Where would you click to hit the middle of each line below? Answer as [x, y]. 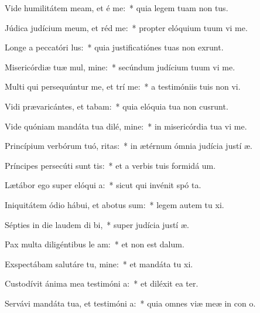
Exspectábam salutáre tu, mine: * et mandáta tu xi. [99, 263]
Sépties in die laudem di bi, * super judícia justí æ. [97, 224]
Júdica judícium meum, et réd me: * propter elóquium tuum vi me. [126, 27]
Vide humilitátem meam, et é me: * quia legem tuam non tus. [117, 8]
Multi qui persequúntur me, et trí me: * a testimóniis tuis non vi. [123, 86]
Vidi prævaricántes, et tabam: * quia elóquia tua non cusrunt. [117, 106]
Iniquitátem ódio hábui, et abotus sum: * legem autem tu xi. [114, 204]
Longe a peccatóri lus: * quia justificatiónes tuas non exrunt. [114, 47]
